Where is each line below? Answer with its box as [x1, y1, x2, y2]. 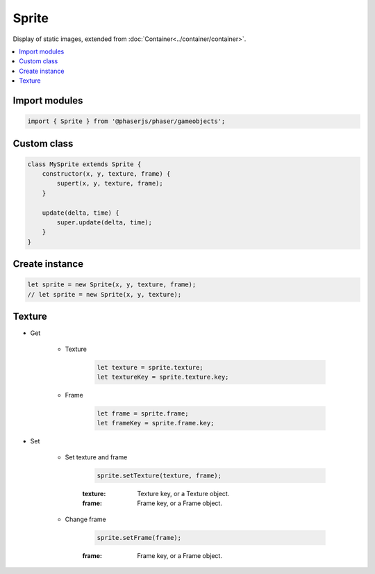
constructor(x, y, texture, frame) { [42, 170, 171, 178]
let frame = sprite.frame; [97, 410, 189, 418]
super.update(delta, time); [56, 219, 153, 227]
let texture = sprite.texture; [97, 363, 204, 371]
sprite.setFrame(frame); [97, 534, 182, 541]
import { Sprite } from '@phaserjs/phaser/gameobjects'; [27, 117, 226, 125]
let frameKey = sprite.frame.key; [97, 419, 215, 427]
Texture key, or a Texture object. [137, 489, 230, 498]
